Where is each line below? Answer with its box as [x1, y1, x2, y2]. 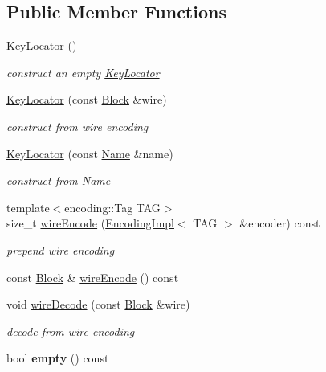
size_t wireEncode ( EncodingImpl [6, 215, 174, 231]
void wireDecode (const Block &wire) [6, 296, 190, 313]
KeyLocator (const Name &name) [6, 145, 173, 161]
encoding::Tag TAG [64, 198, 161, 215]
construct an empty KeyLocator [6, 63, 160, 80]
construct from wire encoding [6, 117, 149, 134]
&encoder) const [239, 215, 320, 231]
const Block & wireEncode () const [6, 268, 179, 285]
